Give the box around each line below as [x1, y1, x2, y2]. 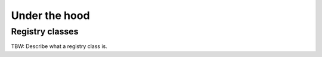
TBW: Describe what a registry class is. [11, 43, 107, 50]
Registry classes [11, 26, 79, 37]
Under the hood [11, 9, 90, 22]
